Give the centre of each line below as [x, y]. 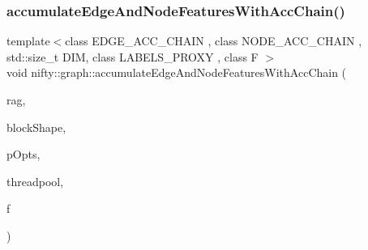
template [28, 41]
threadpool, [35, 181]
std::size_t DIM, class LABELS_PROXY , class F [133, 56]
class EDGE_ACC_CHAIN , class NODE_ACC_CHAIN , [214, 41]
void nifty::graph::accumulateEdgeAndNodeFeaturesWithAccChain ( [177, 72]
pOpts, [24, 154]
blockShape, [36, 127]
